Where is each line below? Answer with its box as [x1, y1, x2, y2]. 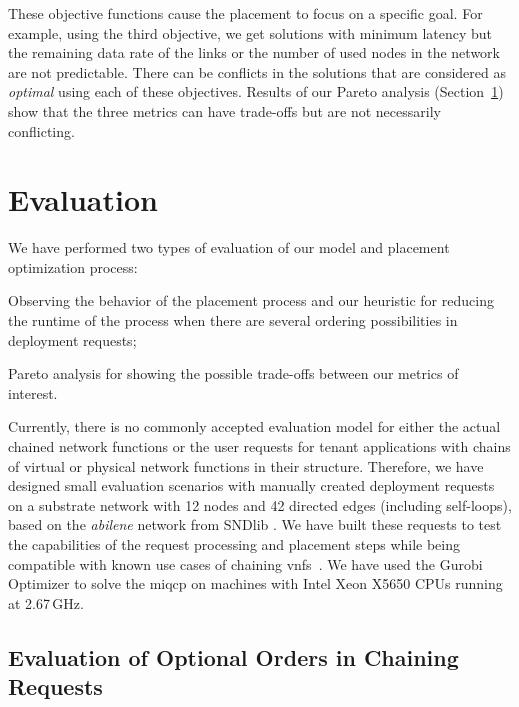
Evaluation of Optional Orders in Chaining [8, 641, 459, 672]
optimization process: [8, 256, 138, 277]
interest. [8, 382, 58, 403]
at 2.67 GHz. [8, 592, 84, 613]
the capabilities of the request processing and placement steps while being [8, 534, 461, 554]
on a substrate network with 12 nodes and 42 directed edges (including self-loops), [8, 494, 512, 515]
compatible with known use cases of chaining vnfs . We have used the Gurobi [8, 553, 483, 574]
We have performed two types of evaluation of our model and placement [8, 237, 450, 258]
